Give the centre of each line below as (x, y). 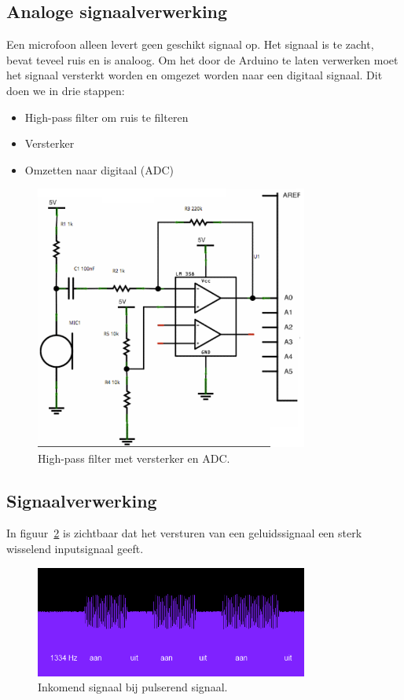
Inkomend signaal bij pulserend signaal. (133, 687)
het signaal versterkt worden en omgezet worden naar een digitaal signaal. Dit (195, 75)
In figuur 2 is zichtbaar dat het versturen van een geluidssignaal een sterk (184, 533)
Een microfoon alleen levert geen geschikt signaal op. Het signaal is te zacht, (190, 44)
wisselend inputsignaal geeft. (75, 548)
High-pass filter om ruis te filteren (107, 117)
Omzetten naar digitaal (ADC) (99, 169)
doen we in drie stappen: (66, 90)
